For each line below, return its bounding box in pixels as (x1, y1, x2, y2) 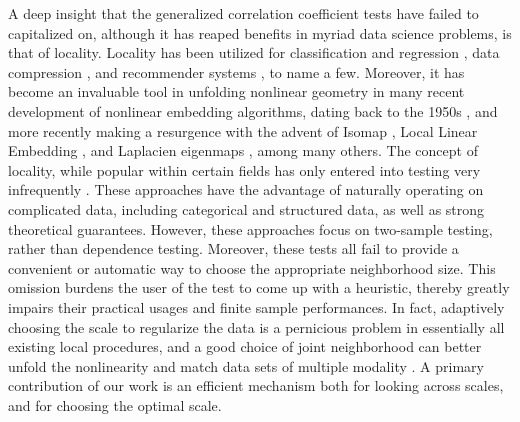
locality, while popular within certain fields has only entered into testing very (8, 159, 481, 180)
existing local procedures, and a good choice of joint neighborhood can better (8, 336, 482, 357)
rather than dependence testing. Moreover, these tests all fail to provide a (8, 238, 459, 259)
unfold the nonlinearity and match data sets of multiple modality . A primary (8, 355, 484, 376)
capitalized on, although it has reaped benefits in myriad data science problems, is (8, 22, 512, 43)
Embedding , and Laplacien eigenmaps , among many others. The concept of (8, 140, 478, 161)
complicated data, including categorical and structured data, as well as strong (8, 198, 485, 219)
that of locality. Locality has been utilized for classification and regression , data (8, 42, 500, 63)
